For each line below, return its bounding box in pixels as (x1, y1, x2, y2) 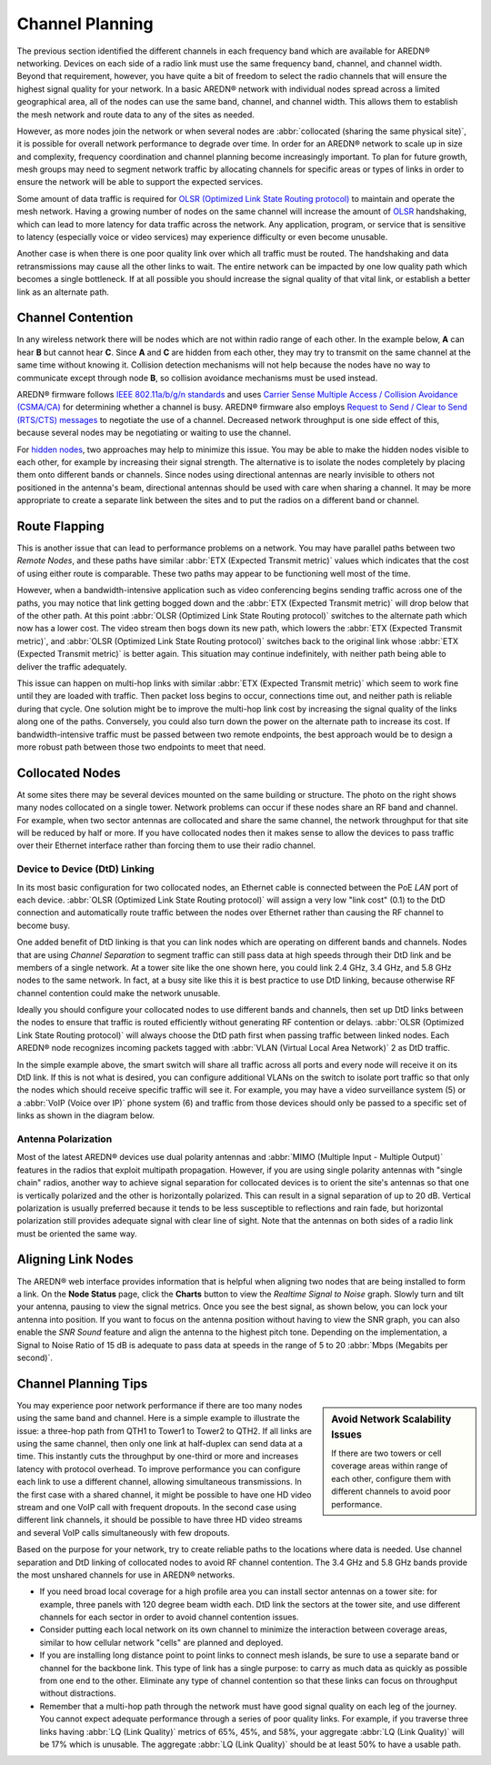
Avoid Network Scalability (331, 1413, 452, 1426)
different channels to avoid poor (331, 1486, 452, 1497)
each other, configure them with (331, 1473, 452, 1484)
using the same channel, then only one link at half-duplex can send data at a (16, 1438, 304, 1448)
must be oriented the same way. (16, 1228, 137, 1239)
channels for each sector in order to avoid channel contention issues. (39, 1611, 299, 1623)
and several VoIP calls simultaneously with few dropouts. (16, 1527, 231, 1538)
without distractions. (39, 1688, 117, 1699)
